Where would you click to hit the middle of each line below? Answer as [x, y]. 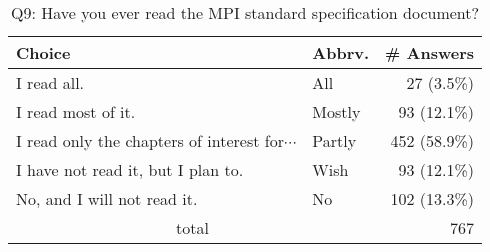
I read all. [50, 82]
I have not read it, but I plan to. [130, 169]
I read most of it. [76, 111]
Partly [334, 140]
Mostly [336, 111]
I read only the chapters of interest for [150, 140]
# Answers [430, 52]
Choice [43, 52]
